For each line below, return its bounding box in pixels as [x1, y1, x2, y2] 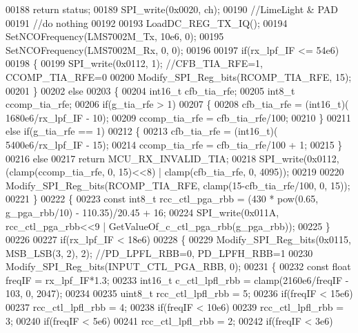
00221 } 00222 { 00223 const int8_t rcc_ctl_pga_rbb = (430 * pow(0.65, [6, 191, 319, 206]
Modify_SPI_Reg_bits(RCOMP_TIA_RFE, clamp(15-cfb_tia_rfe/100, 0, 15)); [6, 178, 350, 192]
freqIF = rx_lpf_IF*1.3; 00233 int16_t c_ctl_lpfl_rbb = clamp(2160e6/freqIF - [6, 272, 349, 287]
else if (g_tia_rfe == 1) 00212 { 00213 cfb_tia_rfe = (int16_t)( [6, 124, 278, 138]
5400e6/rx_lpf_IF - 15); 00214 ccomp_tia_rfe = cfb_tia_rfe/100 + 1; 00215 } [6, 137, 343, 151]
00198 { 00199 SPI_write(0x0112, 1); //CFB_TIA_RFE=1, [6, 56, 263, 70]
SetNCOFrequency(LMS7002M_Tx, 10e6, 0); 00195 [6, 29, 224, 44]
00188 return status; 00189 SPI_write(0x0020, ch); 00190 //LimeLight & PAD [6, 2, 338, 16]
